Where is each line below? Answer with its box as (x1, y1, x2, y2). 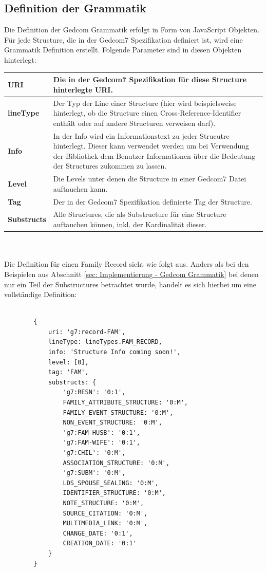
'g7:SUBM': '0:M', (63, 469, 126, 477)
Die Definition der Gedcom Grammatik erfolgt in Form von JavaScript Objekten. (4, 24, 260, 35)
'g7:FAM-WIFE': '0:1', (63, 439, 140, 447)
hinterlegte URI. (53, 84, 113, 95)
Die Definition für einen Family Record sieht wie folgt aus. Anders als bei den (4, 259, 249, 269)
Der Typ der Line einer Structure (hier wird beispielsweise (53, 97, 237, 108)
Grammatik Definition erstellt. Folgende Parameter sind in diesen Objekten (4, 44, 242, 55)
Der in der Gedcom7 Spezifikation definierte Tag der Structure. (53, 196, 252, 207)
